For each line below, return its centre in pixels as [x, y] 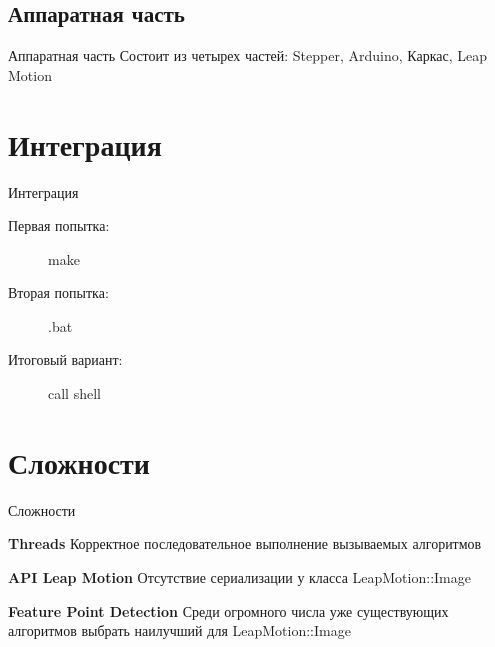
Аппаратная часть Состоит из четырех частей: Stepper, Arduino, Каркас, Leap [247, 55]
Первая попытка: [59, 225]
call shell [74, 393]
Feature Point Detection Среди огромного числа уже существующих [228, 610]
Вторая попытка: [58, 292]
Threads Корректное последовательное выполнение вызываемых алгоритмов [245, 543]
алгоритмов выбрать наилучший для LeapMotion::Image [179, 630]
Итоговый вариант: [65, 359]
